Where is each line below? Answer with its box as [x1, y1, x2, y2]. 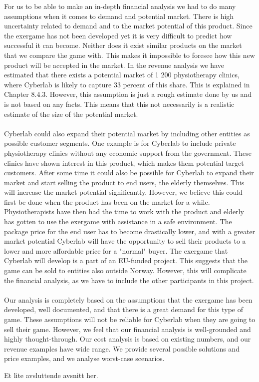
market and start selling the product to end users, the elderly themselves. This [4, 177, 245, 187]
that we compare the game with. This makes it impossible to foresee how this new [4, 49, 255, 60]
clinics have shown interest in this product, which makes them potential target [4, 157, 244, 168]
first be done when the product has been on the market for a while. [4, 196, 210, 207]
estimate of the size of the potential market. [4, 108, 138, 119]
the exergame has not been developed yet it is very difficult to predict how [4, 30, 232, 40]
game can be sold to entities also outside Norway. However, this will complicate [4, 265, 247, 276]
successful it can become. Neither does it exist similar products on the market [4, 40, 242, 50]
